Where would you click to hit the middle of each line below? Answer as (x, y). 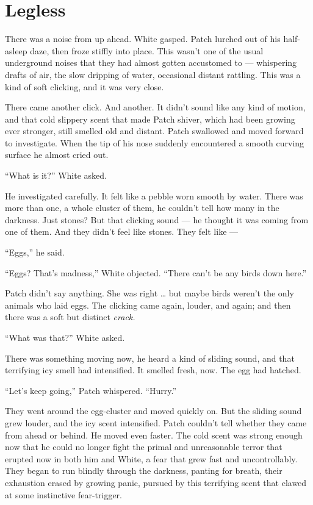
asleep (16, 50)
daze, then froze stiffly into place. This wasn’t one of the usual (147, 50)
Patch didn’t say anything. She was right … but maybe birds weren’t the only (149, 293)
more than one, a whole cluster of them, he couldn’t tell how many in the (142, 208)
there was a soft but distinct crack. (70, 317)
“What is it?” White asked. (56, 175)
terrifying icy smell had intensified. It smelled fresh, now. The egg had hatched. (153, 370)
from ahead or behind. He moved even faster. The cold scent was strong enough (154, 435)
